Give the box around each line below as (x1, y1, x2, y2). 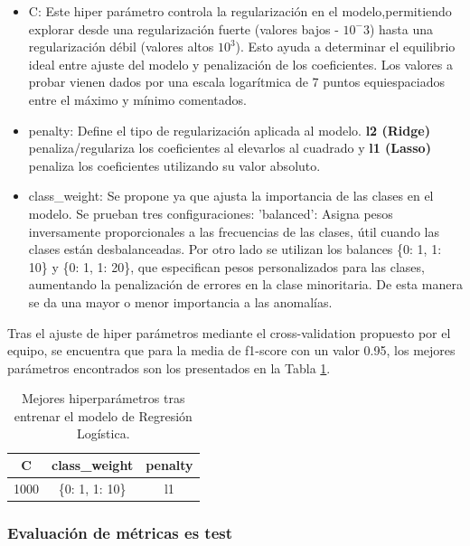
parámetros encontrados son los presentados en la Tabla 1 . (7, 358, 331, 377)
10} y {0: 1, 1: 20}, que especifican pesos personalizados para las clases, (28, 257, 425, 276)
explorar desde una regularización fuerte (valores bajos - (28, 19, 339, 38)
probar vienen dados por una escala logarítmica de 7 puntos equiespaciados (28, 72, 446, 91)
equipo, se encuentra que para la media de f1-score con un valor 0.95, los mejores (7, 341, 456, 360)
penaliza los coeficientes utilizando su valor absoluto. (28, 155, 321, 174)
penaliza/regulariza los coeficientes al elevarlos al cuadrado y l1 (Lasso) (28, 138, 431, 157)
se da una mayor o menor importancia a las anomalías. (28, 292, 333, 311)
